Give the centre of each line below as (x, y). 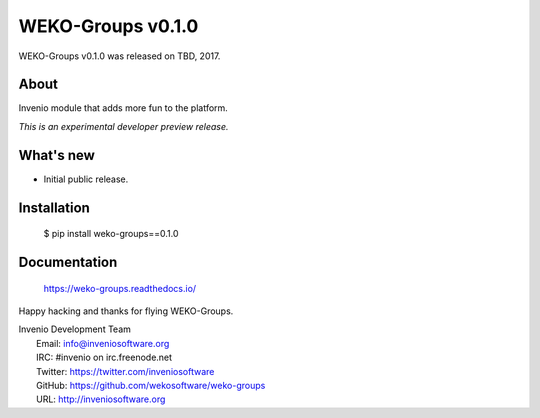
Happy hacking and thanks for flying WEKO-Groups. (126, 311)
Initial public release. (86, 179)
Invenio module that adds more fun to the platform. (123, 108)
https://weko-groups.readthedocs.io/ (120, 288)
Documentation (68, 261)
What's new (56, 155)
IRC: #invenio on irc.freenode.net (104, 357)
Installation (54, 207)
